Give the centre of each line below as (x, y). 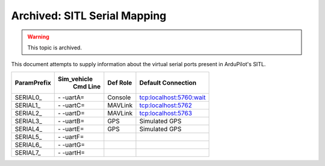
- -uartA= (71, 97)
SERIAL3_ (28, 121)
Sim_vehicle (75, 79)
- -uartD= (71, 113)
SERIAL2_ (28, 113)
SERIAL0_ (28, 97)
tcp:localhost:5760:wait (172, 97)
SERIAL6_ (28, 144)
